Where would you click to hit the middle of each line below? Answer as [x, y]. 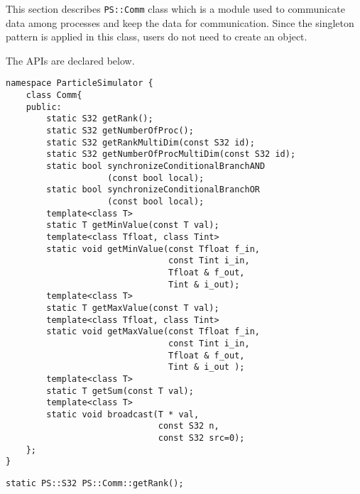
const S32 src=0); [201, 438]
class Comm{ [54, 95]
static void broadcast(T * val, [123, 414]
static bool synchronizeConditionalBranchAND [156, 166]
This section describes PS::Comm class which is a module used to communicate [175, 9]
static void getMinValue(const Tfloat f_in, [153, 249]
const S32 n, [189, 426]
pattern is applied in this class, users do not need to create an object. [157, 37]
